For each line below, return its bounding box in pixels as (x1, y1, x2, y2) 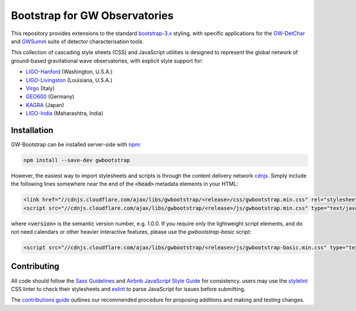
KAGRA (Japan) (26, 101, 65, 108)
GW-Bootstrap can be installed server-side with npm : (11, 140, 142, 148)
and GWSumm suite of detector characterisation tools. (11, 37, 144, 45)
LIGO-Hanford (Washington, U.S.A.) (26, 68, 113, 76)
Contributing (11, 262, 59, 272)
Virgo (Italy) (26, 84, 55, 92)
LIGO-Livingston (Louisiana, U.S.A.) (26, 76, 113, 83)
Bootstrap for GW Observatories (11, 9, 174, 22)
